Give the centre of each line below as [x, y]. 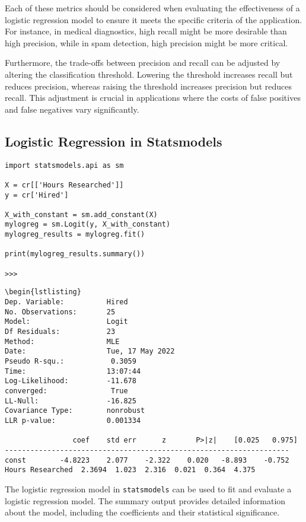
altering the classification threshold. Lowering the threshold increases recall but [149, 74]
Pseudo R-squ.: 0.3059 [71, 362]
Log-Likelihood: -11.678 [71, 381]
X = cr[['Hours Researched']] [64, 185]
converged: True [66, 391]
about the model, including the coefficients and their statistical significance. [142, 512]
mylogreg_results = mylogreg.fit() [75, 235]
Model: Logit [66, 322]
